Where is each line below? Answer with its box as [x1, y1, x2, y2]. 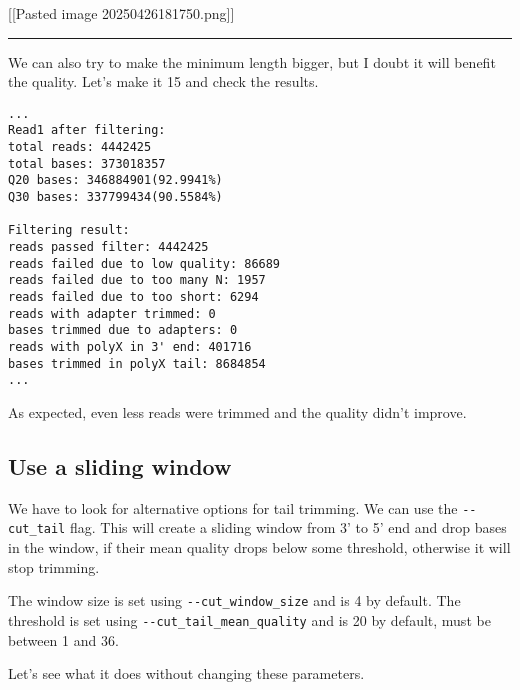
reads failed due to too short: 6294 [8, 290, 259, 304]
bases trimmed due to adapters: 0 [8, 323, 238, 338]
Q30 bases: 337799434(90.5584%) [8, 190, 223, 205]
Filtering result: [8, 223, 130, 238]
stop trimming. [8, 556, 100, 577]
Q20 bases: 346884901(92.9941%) [8, 173, 223, 188]
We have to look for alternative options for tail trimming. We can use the [8, 497, 458, 518]
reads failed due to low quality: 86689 [8, 256, 281, 271]
